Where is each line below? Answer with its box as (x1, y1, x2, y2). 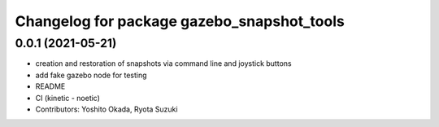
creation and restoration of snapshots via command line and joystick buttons (35, 59, 292, 68)
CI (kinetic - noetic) (35, 93, 101, 103)
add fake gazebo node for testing (35, 70, 147, 80)
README (35, 81, 66, 91)
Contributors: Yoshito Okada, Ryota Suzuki (35, 104, 178, 114)
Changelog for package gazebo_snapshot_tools (15, 12, 345, 30)
